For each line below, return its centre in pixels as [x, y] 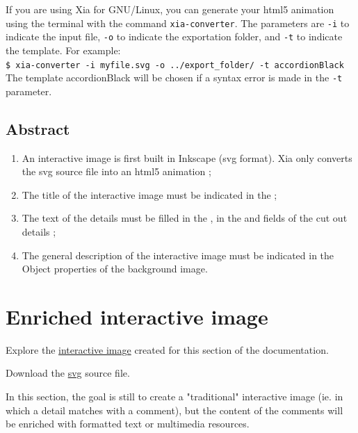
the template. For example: [63, 50]
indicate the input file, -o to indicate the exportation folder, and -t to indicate [174, 36]
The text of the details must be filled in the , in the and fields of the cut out [185, 218]
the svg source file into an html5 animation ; [116, 171]
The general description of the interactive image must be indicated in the [178, 255]
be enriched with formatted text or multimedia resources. [128, 424]
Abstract [38, 128]
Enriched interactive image [137, 316]
